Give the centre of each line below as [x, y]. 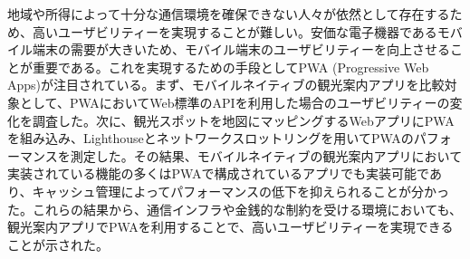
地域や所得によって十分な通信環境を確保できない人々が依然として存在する [229, 14]
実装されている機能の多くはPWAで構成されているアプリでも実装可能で [218, 173]
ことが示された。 [58, 244]
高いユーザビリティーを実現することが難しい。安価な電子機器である [235, 31]
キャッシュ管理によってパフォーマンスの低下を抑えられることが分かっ [241, 191]
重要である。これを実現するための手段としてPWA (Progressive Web [230, 67]
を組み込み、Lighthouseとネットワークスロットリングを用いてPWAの [211, 138]
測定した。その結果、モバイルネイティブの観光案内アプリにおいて [266, 155]
